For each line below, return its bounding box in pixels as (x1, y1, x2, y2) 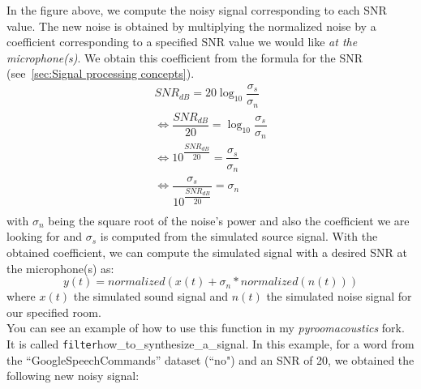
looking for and (6, 228, 83, 245)
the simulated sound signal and (73, 288, 229, 305)
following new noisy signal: (6, 367, 140, 384)
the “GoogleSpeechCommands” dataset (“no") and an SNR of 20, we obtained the (6, 351, 415, 368)
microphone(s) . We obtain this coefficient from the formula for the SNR (6, 49, 363, 66)
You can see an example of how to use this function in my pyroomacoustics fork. (6, 319, 405, 336)
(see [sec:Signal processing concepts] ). (6, 65, 195, 82)
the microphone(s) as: (6, 259, 114, 276)
